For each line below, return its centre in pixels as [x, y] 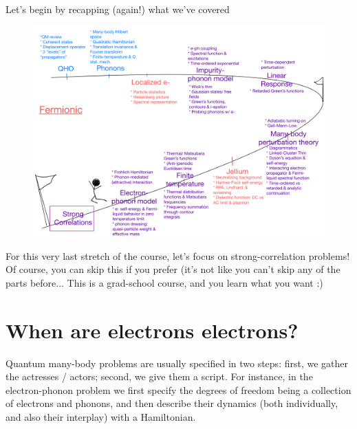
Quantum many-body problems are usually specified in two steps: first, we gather [177, 363]
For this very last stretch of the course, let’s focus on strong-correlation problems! [178, 255]
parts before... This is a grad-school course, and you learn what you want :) [164, 282]
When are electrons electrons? [152, 330]
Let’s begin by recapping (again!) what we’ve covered [118, 9]
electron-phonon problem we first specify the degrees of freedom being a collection [178, 389]
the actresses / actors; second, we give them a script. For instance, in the [159, 376]
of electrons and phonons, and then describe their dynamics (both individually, [172, 403]
